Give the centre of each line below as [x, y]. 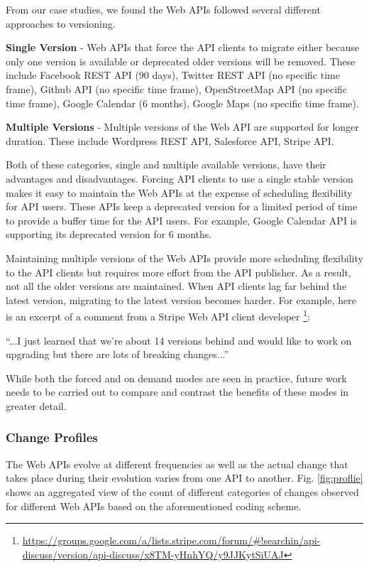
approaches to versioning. [61, 23]
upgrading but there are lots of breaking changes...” [117, 354]
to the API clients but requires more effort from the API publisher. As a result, [178, 272]
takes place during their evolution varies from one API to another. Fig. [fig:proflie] [184, 478]
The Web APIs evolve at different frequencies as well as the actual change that [177, 464]
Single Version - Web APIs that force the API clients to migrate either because [183, 47]
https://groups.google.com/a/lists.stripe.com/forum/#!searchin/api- [171, 540]
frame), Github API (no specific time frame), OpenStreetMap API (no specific [177, 88]
